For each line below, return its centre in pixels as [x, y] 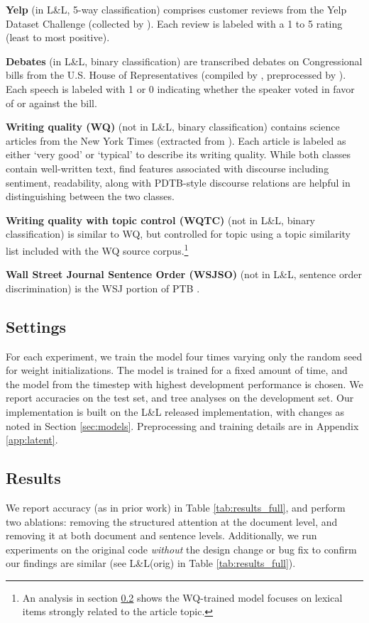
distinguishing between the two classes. [90, 196]
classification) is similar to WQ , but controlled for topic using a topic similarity [178, 234]
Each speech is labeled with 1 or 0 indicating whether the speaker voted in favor [180, 88]
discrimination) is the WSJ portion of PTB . [103, 288]
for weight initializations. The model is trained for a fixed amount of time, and [177, 370]
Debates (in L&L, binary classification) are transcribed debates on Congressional [184, 61]
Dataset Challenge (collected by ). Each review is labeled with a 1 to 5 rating [174, 23]
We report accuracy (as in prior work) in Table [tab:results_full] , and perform [176, 507]
